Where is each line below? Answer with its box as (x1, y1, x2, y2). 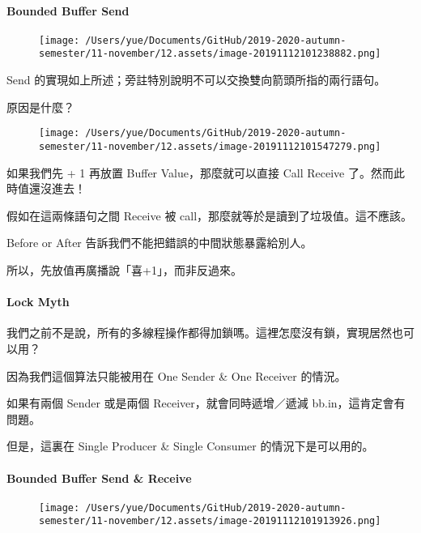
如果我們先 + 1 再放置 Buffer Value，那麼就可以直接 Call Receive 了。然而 (6, 164, 393, 181)
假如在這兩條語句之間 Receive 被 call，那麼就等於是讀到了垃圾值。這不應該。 (6, 207, 413, 224)
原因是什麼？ (6, 98, 74, 115)
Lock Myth (6, 293, 70, 310)
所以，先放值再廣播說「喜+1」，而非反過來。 (6, 261, 242, 278)
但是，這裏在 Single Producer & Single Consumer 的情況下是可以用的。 (6, 437, 374, 454)
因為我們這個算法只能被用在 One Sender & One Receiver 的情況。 (6, 367, 347, 384)
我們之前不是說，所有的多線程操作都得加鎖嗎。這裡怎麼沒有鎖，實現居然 (6, 324, 392, 341)
